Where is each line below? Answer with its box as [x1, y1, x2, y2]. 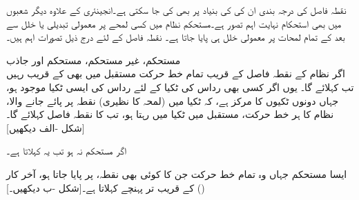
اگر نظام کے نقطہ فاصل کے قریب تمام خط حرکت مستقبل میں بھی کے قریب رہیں [6, 66, 345, 81]
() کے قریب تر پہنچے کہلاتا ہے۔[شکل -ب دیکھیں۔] [6, 180, 205, 194]
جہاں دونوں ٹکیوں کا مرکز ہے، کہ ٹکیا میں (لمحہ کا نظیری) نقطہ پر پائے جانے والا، [6, 93, 339, 108]
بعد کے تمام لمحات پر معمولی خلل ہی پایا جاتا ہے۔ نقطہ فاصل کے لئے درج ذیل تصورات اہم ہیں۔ [6, 30, 345, 44]
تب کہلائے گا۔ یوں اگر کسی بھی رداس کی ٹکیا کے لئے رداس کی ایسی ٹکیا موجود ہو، [6, 79, 354, 94]
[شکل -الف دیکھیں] [6, 120, 85, 134]
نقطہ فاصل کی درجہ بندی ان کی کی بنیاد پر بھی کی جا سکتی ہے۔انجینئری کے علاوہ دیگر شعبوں [6, 3, 347, 17]
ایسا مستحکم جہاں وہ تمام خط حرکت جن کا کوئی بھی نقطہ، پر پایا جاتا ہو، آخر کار [6, 166, 347, 181]
